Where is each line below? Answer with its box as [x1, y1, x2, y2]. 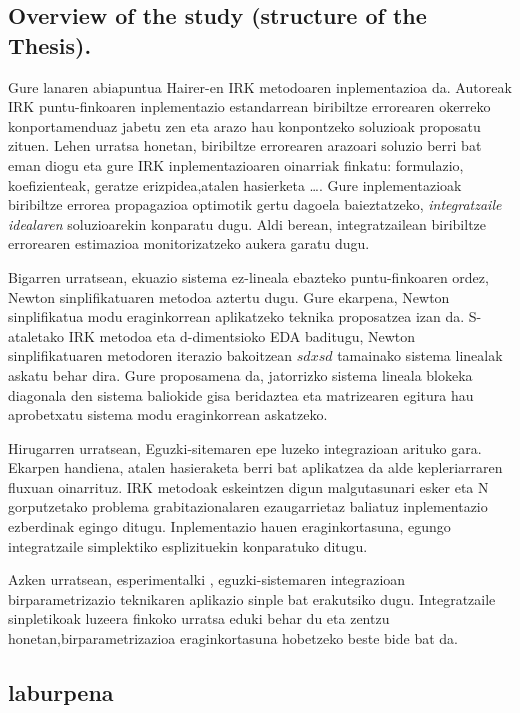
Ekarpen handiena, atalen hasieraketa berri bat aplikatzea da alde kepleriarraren [8, 457, 503, 478]
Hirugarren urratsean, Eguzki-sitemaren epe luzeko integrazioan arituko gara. [8, 437, 482, 458]
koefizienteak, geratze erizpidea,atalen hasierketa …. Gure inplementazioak [8, 174, 462, 195]
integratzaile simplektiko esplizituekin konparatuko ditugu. [8, 535, 368, 556]
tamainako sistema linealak [337, 345, 503, 366]
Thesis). [8, 29, 92, 60]
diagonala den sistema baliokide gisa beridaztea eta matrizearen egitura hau [8, 384, 474, 405]
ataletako [8, 325, 64, 346]
